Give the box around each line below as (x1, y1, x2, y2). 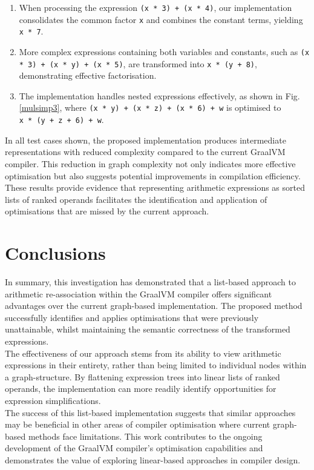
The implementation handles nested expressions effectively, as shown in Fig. (19, 89, 300, 102)
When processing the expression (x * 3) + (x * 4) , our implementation (19, 1, 292, 13)
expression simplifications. (5, 394, 101, 406)
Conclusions (5, 240, 106, 265)
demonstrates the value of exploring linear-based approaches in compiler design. (5, 453, 301, 466)
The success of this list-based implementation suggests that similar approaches (5, 406, 296, 419)
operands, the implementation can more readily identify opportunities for (5, 382, 276, 395)
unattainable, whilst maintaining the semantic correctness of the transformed (5, 323, 290, 336)
